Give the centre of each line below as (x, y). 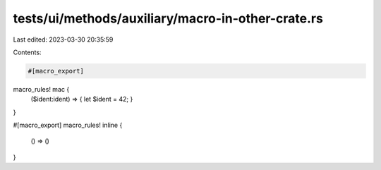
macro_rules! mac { (41, 89)
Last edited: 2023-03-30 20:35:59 (63, 40)
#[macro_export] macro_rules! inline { (68, 125)
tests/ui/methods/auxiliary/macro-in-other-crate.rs (168, 18)
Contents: (27, 52)
